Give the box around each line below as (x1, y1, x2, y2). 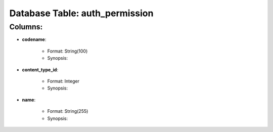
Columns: (9, 22, 43, 31)
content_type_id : (22, 66, 58, 73)
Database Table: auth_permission (9, 8, 154, 19)
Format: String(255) (47, 108, 88, 114)
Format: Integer (47, 78, 79, 84)
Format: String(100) (47, 48, 88, 54)
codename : (22, 36, 47, 42)
